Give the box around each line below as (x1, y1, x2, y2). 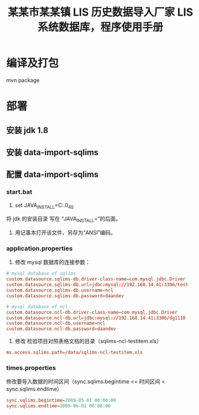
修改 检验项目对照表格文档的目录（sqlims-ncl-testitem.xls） (14, 338, 162, 345)
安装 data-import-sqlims (6, 147, 99, 157)
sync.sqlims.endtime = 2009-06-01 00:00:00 (6, 403, 111, 409)
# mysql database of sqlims (6, 271, 76, 277)
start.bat (6, 188, 33, 196)
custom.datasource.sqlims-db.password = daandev (6, 293, 124, 299)
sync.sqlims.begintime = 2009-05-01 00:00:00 (6, 398, 117, 404)
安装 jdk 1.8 (6, 125, 49, 135)
